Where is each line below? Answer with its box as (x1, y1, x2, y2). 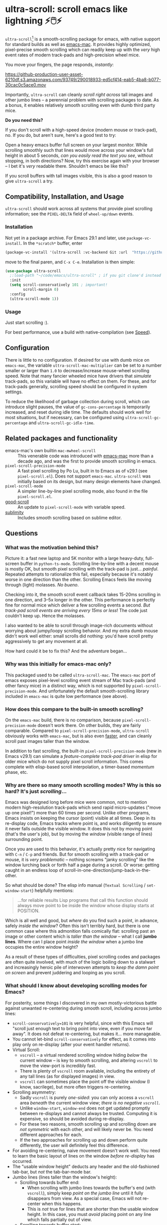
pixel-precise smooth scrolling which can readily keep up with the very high (5, 46, 161, 52)
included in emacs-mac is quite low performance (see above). (5, 693, 128, 699)
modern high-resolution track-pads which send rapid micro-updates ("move (5, 804, 161, 810)
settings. (5, 389, 23, 395)
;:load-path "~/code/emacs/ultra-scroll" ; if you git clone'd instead (9, 273, 162, 278)
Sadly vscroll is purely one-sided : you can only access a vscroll (19, 1094, 154, 1100)
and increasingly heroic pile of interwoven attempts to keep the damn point (5, 964, 159, 970)
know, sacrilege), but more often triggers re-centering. (19, 1084, 132, 1090)
